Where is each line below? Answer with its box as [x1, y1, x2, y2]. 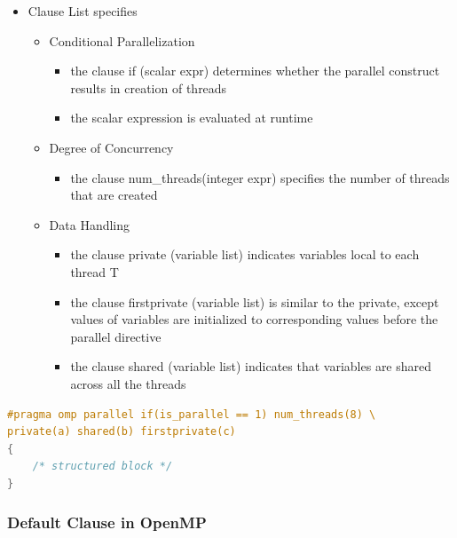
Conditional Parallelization [49, 31, 195, 50]
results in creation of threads [70, 78, 227, 97]
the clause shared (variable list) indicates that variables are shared [70, 357, 432, 376]
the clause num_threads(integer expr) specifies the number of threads [70, 168, 450, 186]
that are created [70, 186, 158, 204]
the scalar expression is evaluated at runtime [70, 108, 313, 127]
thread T [70, 262, 119, 281]
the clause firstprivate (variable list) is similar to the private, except [70, 292, 439, 311]
